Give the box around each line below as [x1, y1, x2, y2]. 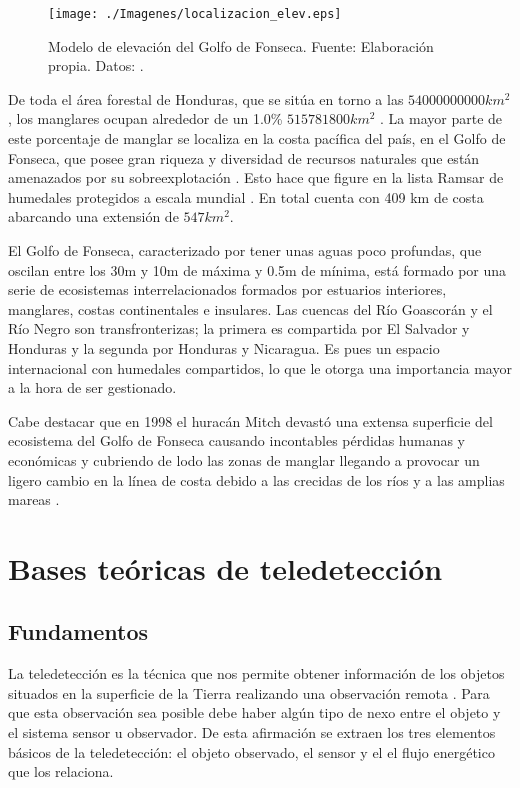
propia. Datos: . [48, 55, 144, 76]
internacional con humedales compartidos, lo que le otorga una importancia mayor [8, 357, 512, 378]
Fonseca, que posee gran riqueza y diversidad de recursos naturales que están [8, 147, 480, 168]
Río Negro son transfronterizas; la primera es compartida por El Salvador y [8, 318, 470, 339]
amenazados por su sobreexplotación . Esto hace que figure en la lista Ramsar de [8, 167, 504, 188]
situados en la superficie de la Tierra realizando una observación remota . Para [8, 682, 490, 703]
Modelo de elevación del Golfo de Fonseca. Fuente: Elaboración [48, 35, 434, 56]
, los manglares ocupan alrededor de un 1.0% [8, 108, 283, 129]
